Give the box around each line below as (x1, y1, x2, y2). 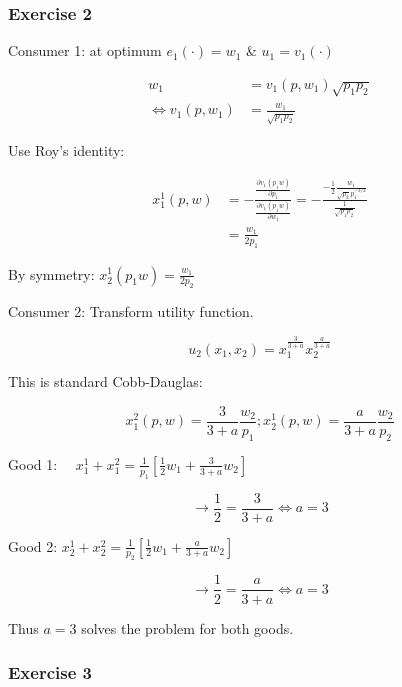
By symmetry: (8, 263, 95, 284)
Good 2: (8, 535, 58, 556)
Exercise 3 (8, 660, 92, 685)
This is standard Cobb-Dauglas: (8, 371, 203, 392)
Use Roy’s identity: (8, 140, 125, 161)
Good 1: (8, 453, 58, 474)
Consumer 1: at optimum (8, 40, 162, 61)
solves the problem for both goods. (81, 617, 294, 638)
